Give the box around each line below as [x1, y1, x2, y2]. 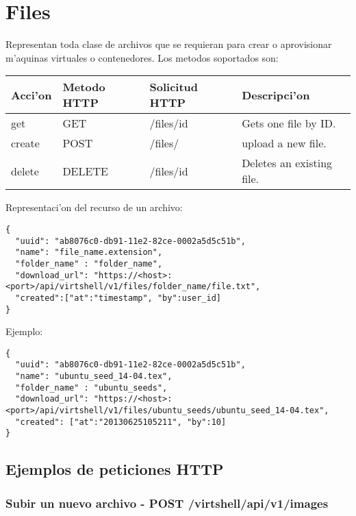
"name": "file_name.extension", [15, 247, 163, 258]
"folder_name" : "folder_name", [15, 258, 163, 269]
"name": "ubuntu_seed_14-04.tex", [15, 371, 173, 382]
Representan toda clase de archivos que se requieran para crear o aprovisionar [5, 37, 332, 51]
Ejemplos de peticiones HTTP [5, 458, 224, 480]
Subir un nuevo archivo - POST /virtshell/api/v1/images [5, 494, 329, 511]
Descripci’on [242, 86, 310, 103]
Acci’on [11, 86, 52, 103]
